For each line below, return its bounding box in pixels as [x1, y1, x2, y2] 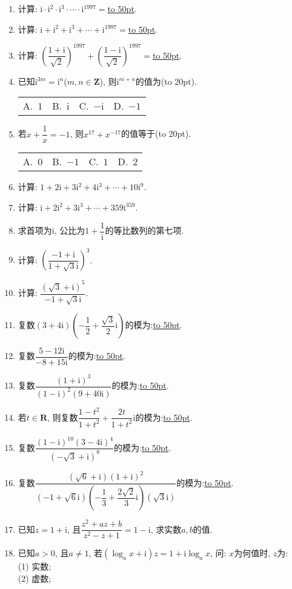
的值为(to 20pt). [135, 74, 197, 87]
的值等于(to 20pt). [121, 127, 191, 140]
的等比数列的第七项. [105, 224, 184, 236]
